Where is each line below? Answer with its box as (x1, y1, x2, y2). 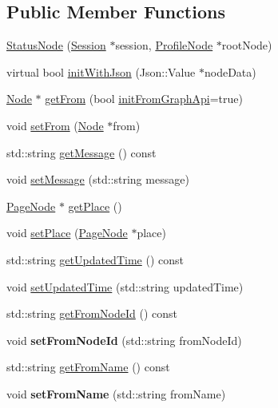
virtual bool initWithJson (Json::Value (6, 63, 196, 80)
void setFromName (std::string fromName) (6, 385, 226, 402)
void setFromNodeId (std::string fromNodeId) (6, 331, 242, 348)
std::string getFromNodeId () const (6, 305, 178, 322)
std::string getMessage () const (6, 144, 157, 160)
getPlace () (68, 197, 122, 214)
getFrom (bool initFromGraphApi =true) (45, 90, 243, 107)
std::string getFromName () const (6, 358, 170, 375)
